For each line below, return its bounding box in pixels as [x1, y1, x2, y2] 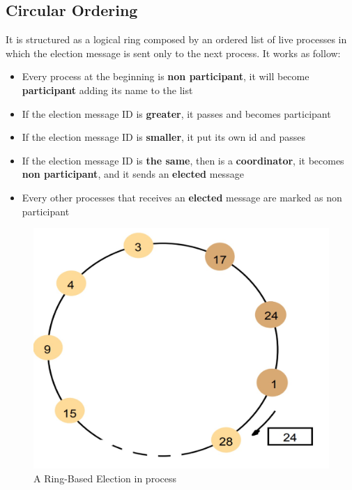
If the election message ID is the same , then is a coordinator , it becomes [22, 153, 344, 167]
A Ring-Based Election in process [33, 470, 177, 485]
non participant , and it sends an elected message [22, 167, 244, 181]
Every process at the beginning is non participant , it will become [22, 69, 309, 84]
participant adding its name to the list [22, 82, 193, 97]
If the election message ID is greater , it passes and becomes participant [22, 106, 331, 121]
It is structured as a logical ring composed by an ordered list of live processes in [6, 32, 347, 47]
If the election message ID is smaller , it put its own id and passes [22, 130, 306, 144]
